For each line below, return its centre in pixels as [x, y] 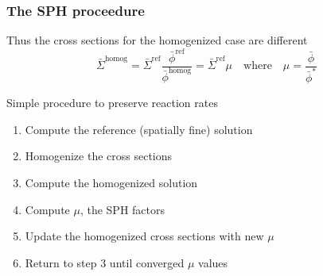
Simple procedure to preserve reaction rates [112, 103]
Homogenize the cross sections [99, 156]
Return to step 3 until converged [105, 262]
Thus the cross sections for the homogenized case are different [157, 40]
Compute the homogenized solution [111, 182]
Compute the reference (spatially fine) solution [139, 129]
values [213, 262]
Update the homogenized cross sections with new [144, 236]
